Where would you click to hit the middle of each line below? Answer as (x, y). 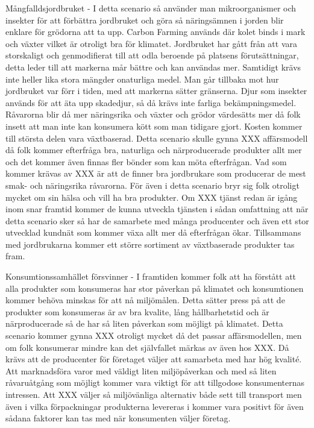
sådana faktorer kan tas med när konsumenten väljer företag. (118, 418)
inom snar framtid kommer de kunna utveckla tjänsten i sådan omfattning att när (157, 209)
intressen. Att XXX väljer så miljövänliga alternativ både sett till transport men (154, 394)
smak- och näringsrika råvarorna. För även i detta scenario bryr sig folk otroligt (152, 185)
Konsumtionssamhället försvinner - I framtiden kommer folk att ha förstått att (151, 276)
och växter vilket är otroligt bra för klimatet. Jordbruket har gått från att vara (152, 43)
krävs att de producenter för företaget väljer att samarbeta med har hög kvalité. (154, 359)
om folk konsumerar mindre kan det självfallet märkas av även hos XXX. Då (147, 347)
